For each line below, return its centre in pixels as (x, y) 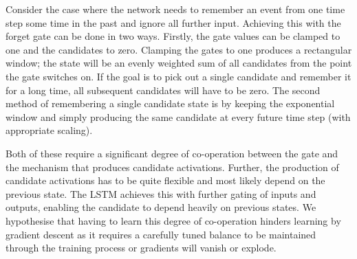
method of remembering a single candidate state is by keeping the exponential (170, 103)
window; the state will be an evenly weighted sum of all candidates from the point (179, 63)
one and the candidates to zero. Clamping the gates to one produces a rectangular (179, 49)
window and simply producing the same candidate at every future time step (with (178, 116)
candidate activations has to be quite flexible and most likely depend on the (165, 180)
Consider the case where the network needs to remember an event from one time (175, 9)
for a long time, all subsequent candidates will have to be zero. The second (163, 90)
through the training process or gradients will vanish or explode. (141, 248)
